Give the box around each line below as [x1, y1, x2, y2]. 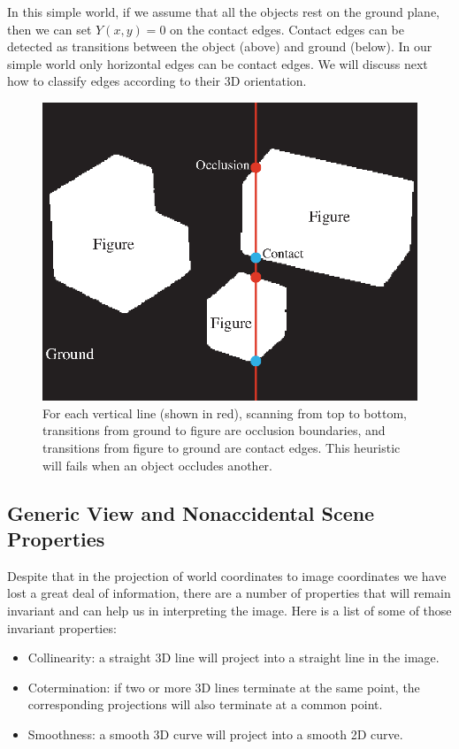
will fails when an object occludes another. [42, 455, 272, 474]
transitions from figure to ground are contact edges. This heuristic [42, 439, 401, 456]
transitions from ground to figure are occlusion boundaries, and [42, 421, 386, 439]
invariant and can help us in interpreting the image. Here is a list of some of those [7, 600, 452, 619]
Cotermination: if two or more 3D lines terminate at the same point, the [27, 677, 420, 696]
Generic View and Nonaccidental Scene [7, 499, 375, 526]
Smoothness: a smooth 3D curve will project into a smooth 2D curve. [27, 724, 403, 743]
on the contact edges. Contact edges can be [170, 19, 404, 38]
